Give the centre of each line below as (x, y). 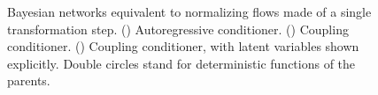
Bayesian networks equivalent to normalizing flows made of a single (189, 11)
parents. (29, 80)
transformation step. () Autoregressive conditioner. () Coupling (178, 29)
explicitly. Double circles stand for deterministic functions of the (181, 63)
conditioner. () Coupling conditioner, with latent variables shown (183, 46)
